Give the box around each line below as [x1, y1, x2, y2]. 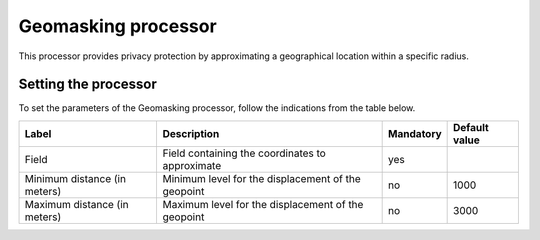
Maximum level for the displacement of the [162, 197, 364, 211]
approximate [162, 158, 222, 172]
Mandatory [388, 126, 442, 140]
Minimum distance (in [24, 171, 127, 185]
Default [453, 120, 489, 134]
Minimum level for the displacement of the [162, 171, 362, 185]
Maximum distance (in [24, 197, 129, 211]
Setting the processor [18, 76, 157, 93]
